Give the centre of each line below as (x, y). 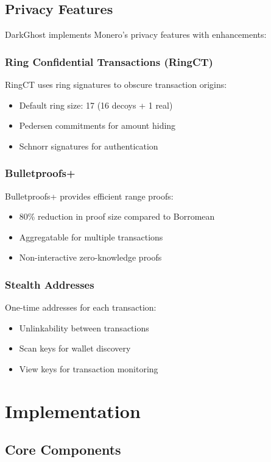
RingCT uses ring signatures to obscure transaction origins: (116, 85)
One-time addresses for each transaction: (81, 307)
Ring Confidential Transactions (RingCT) (109, 61)
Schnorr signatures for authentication (89, 146)
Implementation (73, 410)
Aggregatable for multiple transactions (91, 236)
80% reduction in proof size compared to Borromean (117, 216)
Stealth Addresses (50, 284)
